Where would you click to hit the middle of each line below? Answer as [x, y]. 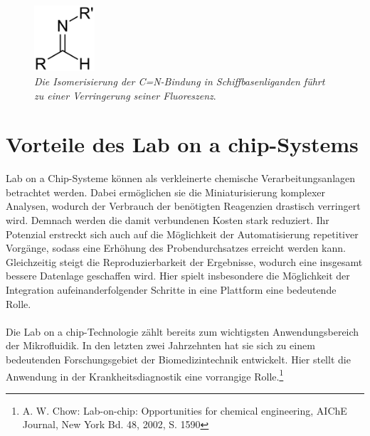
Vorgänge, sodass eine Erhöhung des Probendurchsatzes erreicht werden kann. [176, 248]
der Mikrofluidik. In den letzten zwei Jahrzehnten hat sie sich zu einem [160, 345]
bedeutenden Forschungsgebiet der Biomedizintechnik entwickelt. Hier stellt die [178, 359]
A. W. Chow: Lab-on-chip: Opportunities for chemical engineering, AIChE [185, 410]
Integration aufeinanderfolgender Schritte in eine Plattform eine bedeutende [171, 289]
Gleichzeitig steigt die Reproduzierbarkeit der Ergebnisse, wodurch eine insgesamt [184, 261]
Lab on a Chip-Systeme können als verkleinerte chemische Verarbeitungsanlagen [181, 178]
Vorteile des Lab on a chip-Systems [182, 144]
